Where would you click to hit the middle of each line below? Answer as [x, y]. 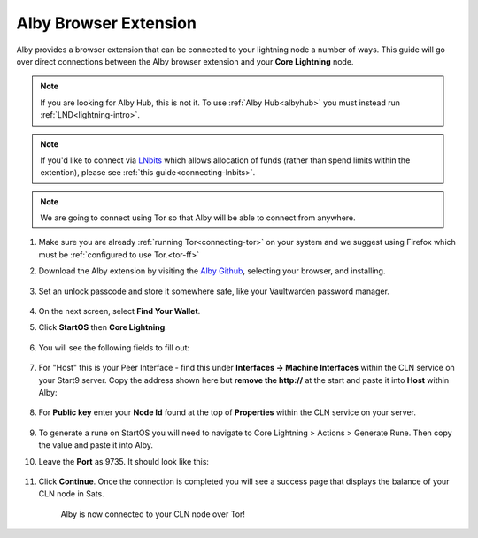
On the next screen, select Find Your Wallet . [119, 311]
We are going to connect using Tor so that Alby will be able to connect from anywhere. [198, 218]
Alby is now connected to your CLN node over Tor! [153, 514]
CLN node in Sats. [72, 494]
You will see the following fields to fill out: [114, 347]
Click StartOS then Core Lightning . [103, 327]
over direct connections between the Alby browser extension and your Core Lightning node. [185, 61]
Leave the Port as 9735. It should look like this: [124, 461]
